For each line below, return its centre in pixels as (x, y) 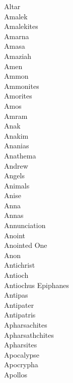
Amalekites (21, 26)
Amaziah (18, 56)
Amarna (17, 36)
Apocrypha (21, 364)
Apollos (16, 374)
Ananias (17, 146)
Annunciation (25, 225)
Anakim (16, 135)
